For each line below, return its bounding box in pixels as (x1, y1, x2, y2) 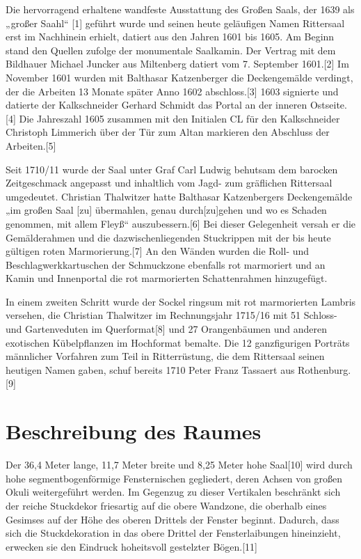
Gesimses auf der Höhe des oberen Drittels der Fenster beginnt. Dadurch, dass (6, 512, 339, 526)
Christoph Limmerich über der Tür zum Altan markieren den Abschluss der (6, 125, 330, 139)
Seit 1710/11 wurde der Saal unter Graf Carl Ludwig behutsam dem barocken (6, 162, 338, 176)
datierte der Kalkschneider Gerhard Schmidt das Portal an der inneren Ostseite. (6, 97, 347, 112)
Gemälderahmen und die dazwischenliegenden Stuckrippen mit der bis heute (6, 230, 331, 244)
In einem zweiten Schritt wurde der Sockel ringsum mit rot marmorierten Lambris (6, 294, 356, 308)
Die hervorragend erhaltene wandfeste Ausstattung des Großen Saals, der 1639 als (6, 2, 355, 16)
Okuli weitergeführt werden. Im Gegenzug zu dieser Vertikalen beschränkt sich (6, 485, 341, 499)
